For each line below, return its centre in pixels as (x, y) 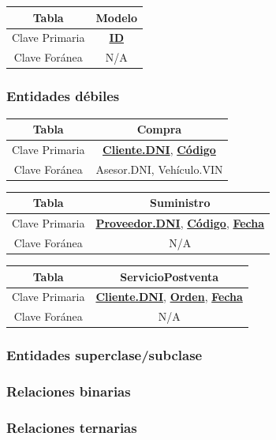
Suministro (180, 203)
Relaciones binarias (69, 391)
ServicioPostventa (170, 276)
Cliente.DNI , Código (159, 149)
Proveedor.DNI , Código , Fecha (180, 223)
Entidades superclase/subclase (104, 355)
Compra (159, 129)
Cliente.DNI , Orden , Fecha (169, 297)
